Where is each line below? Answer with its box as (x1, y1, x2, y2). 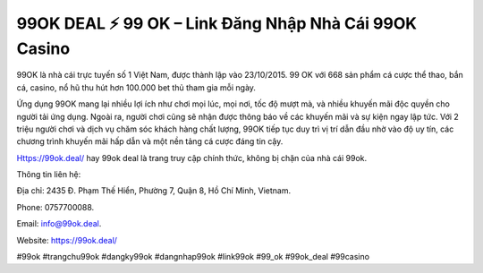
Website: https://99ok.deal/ (16, 235, 118, 245)
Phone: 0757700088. (16, 201, 95, 212)
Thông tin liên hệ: (16, 169, 81, 180)
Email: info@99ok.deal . (16, 218, 102, 229)
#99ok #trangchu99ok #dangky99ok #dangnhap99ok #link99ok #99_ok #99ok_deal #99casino (16, 252, 370, 262)
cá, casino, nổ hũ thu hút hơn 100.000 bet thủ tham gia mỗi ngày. (16, 81, 257, 93)
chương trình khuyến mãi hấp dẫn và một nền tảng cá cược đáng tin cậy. (16, 136, 284, 147)
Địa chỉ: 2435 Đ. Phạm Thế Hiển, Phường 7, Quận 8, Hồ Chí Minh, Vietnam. (16, 185, 291, 196)
